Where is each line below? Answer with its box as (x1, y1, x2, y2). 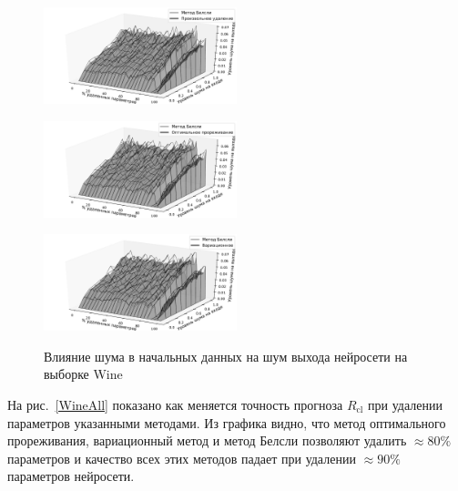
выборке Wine (44, 364, 123, 384)
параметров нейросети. (7, 466, 135, 486)
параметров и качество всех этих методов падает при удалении (7, 448, 356, 467)
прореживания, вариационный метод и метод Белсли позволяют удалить (7, 431, 407, 450)
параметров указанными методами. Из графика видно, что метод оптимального (7, 413, 446, 432)
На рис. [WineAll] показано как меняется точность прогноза (7, 394, 343, 414)
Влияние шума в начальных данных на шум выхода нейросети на (44, 346, 408, 365)
